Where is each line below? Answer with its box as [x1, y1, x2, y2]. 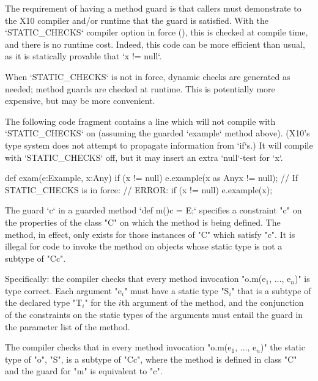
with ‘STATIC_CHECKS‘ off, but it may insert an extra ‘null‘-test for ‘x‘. [5, 150, 283, 163]
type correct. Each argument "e [5, 284, 122, 297]
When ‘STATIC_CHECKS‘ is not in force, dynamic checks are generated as [5, 70, 290, 83]
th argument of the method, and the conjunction [121, 296, 304, 309]
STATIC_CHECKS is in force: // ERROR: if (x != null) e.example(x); [5, 183, 273, 196]
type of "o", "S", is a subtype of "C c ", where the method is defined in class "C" [5, 352, 297, 365]
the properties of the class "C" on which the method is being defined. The [5, 215, 281, 228]
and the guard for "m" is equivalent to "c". [5, 364, 163, 377]
